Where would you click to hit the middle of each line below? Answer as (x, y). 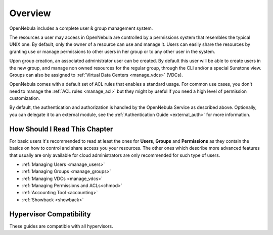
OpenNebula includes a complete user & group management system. (81, 28)
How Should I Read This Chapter (61, 129)
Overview (30, 13)
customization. (25, 98)
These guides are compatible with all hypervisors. (61, 226)
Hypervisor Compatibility (50, 214)
